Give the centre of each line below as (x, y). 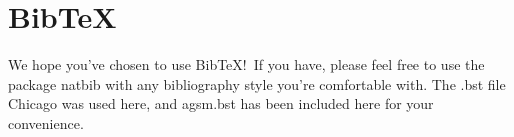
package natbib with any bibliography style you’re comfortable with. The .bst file (257, 83)
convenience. (46, 122)
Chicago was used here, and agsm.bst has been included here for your (221, 103)
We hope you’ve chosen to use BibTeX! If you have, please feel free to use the (246, 64)
